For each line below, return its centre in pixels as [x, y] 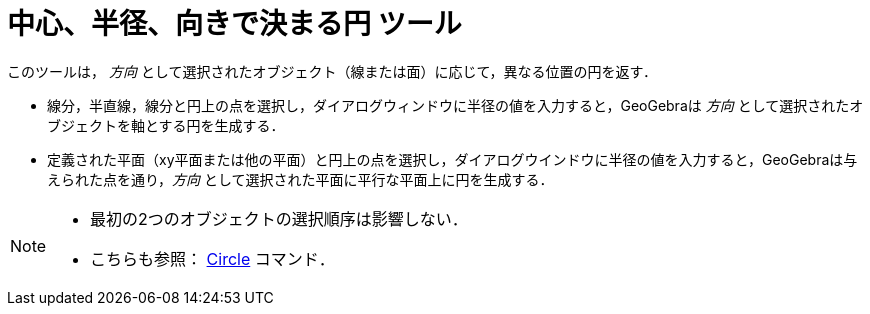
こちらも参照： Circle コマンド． [212, 258]
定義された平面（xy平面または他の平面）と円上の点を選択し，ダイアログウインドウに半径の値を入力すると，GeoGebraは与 [452, 159]
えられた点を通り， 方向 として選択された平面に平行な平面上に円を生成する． [300, 179]
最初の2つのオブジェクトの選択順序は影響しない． [279, 218]
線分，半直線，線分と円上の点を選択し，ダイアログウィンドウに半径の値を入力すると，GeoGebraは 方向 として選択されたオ [455, 105]
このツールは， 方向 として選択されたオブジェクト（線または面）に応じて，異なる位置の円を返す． [332, 71]
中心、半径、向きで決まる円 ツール [234, 24]
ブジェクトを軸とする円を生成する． [166, 125]
